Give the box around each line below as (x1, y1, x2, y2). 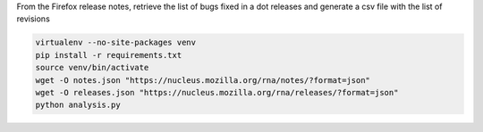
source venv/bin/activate (35, 62, 149, 73)
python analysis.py (35, 100, 121, 111)
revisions (16, 13, 51, 24)
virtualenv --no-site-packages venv (35, 37, 197, 48)
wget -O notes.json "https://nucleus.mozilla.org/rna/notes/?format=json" (35, 75, 371, 85)
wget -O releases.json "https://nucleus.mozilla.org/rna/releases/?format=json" (35, 87, 399, 97)
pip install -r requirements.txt (35, 50, 182, 60)
